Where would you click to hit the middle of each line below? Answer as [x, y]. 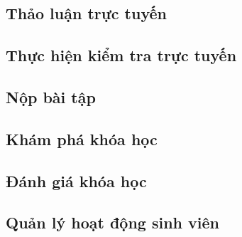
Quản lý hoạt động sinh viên [112, 222]
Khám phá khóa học [82, 138]
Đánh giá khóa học [76, 180]
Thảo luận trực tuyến [86, 13]
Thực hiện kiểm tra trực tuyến [121, 55]
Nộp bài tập [51, 96]
